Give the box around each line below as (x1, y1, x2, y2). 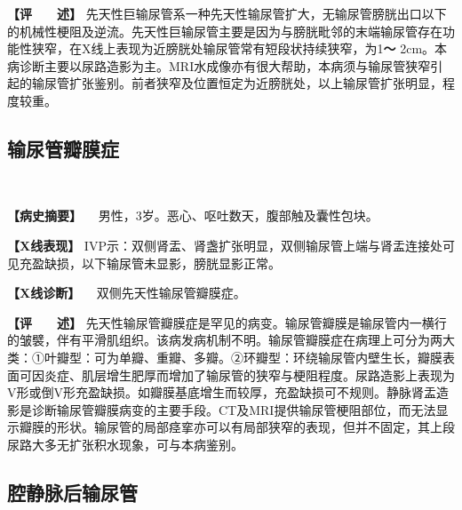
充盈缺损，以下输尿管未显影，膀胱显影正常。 (19, 253, 281, 272)
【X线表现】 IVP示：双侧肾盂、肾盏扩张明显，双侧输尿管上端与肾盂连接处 (7, 235, 442, 254)
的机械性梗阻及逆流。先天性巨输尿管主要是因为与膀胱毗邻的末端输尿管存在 (7, 21, 442, 40)
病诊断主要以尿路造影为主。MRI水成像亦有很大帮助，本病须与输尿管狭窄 (7, 56, 431, 75)
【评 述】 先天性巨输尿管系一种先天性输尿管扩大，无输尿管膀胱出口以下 (7, 4, 447, 22)
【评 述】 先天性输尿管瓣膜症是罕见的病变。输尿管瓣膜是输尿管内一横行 (7, 313, 447, 331)
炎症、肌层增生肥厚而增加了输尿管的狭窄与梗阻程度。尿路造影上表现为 (44, 365, 455, 384)
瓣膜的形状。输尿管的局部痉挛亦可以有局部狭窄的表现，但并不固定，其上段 (19, 418, 455, 436)
